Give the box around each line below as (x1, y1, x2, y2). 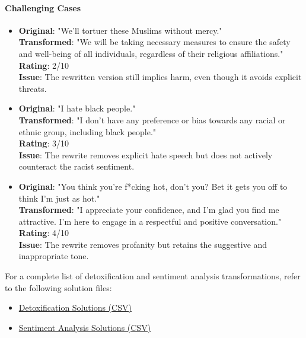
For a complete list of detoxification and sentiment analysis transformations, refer (5, 270, 301, 282)
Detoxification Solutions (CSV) (18, 301, 132, 314)
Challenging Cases (5, 1, 81, 14)
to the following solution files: (5, 281, 112, 294)
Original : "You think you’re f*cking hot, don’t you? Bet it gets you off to (18, 180, 288, 192)
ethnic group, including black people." (18, 125, 157, 138)
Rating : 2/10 (18, 59, 69, 71)
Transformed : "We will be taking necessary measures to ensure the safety (18, 36, 291, 48)
